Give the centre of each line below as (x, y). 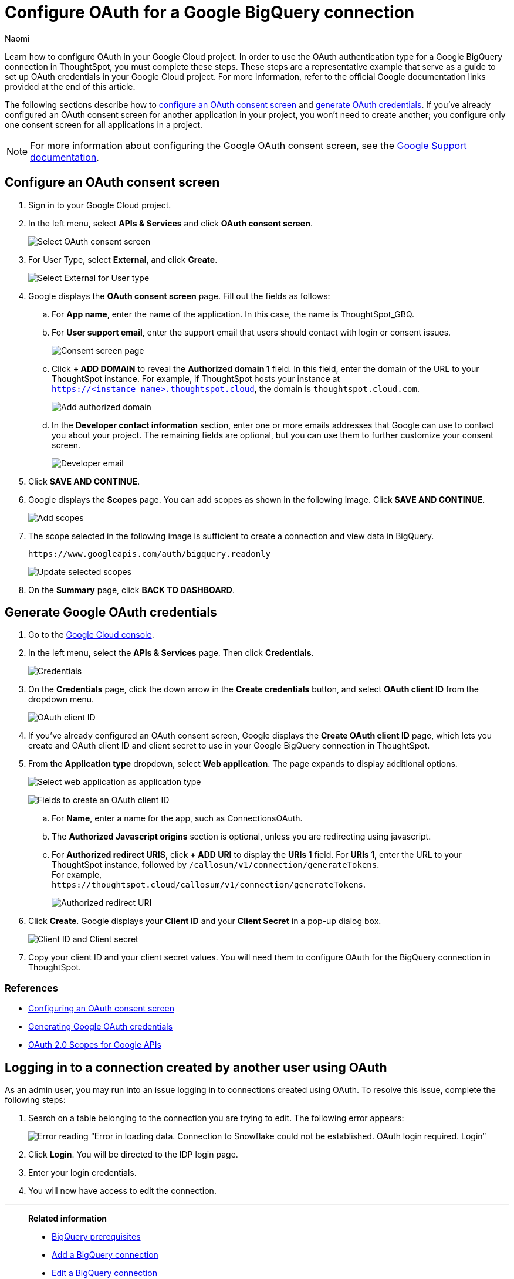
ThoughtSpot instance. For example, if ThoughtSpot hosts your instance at (196, 378)
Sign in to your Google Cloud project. (100, 205)
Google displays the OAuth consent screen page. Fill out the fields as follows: (179, 296)
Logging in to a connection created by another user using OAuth (196, 1067)
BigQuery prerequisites (96, 1237)
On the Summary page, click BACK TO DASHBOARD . (131, 590)
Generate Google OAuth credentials (111, 613)
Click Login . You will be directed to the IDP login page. (133, 1155)
